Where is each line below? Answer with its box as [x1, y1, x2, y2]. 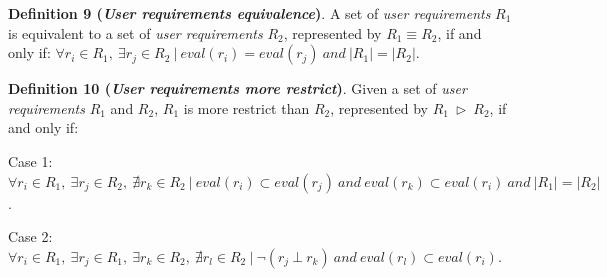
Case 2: [8, 226, 53, 247]
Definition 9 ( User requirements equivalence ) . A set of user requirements [8, 3, 491, 23]
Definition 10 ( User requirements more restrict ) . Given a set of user [8, 78, 467, 99]
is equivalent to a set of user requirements [8, 22, 263, 43]
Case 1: [8, 150, 53, 171]
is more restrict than [183, 97, 310, 118]
